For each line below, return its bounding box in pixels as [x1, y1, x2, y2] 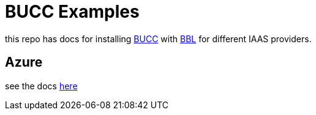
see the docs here [5, 80, 78, 91]
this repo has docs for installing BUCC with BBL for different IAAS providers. [5, 33, 312, 44]
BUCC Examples [5, 1, 140, 22]
